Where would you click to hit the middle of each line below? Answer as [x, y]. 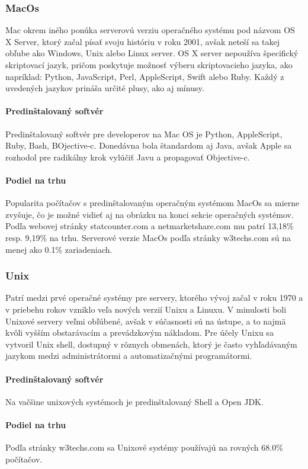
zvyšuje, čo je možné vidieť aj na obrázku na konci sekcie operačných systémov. [150, 214]
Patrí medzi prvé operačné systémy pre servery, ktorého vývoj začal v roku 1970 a [154, 298]
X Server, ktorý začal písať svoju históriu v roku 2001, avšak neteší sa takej [143, 41]
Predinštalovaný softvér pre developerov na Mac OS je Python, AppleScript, [144, 134]
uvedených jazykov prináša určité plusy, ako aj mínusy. [105, 88]
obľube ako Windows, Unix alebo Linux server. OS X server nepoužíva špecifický [152, 53]
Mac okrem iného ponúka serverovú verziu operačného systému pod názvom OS [150, 30]
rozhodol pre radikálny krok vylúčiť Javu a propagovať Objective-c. [128, 157]
